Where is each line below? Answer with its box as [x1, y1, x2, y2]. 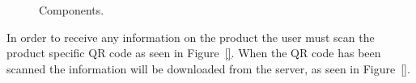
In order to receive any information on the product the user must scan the [6, 28, 375, 45]
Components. [39, 2, 104, 18]
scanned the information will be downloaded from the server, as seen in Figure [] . [6, 60, 410, 77]
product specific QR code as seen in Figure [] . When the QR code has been [6, 44, 381, 61]
